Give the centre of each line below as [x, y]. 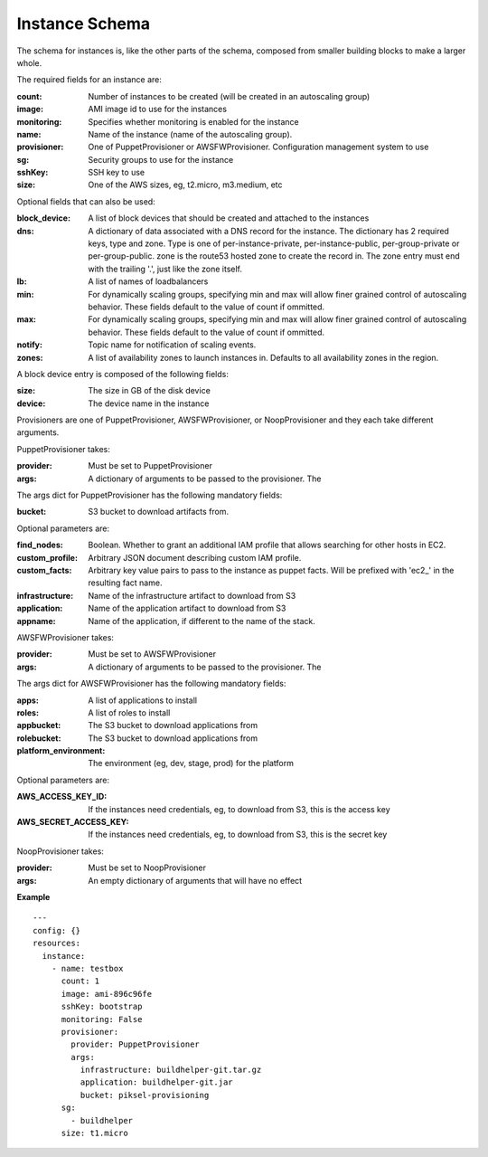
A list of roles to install [129, 712]
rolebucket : [39, 738]
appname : [36, 621]
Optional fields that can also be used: [86, 201]
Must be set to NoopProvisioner [147, 868]
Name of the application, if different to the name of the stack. [202, 621]
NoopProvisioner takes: [60, 851]
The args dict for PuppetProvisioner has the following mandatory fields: [150, 495]
